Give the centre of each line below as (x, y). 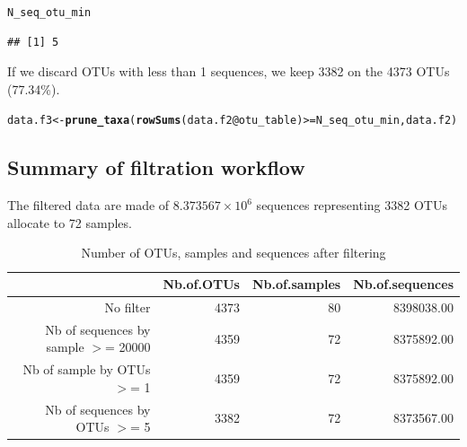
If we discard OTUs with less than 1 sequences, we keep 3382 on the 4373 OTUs (229, 71)
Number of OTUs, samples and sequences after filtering (233, 253)
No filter (128, 307)
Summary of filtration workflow (156, 167)
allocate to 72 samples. (70, 222)
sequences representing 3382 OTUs (352, 205)
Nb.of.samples (296, 284)
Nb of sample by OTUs (87, 369)
